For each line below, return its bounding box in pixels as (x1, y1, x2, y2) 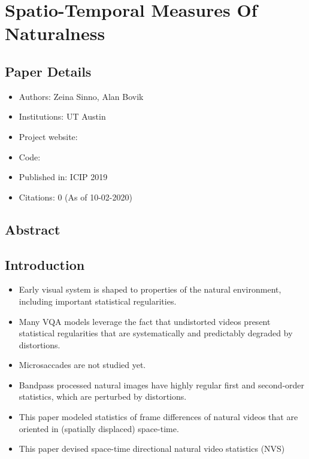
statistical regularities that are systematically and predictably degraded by (19, 327, 293, 339)
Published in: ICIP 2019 (19, 171, 108, 183)
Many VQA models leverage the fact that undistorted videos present (19, 315, 271, 327)
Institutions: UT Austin (19, 110, 106, 123)
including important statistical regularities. (19, 294, 177, 307)
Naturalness (5, 21, 105, 45)
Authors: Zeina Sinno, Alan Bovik (19, 90, 144, 102)
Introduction (5, 255, 85, 273)
